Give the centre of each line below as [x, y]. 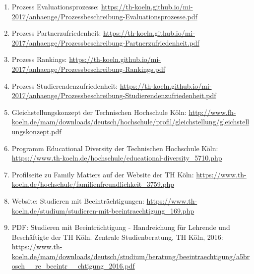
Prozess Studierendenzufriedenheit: [65, 85]
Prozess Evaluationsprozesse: [55, 6]
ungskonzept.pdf [36, 131]
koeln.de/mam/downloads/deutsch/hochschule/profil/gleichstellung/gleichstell [130, 122]
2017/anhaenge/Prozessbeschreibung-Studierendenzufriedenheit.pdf [114, 95]
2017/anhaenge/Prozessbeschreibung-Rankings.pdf [88, 69]
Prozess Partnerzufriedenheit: [56, 33]
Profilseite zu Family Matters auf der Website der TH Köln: [103, 174]
